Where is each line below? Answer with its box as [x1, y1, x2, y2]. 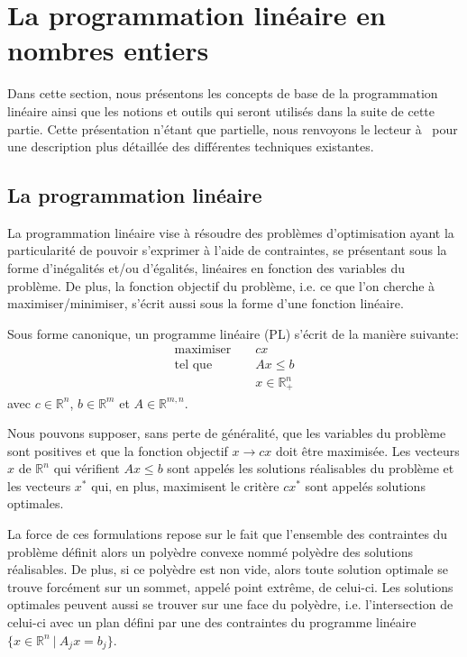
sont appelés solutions [305, 476, 426, 495]
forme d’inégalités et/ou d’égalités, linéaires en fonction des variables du [7, 259, 406, 278]
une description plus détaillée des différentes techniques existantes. [7, 137, 374, 156]
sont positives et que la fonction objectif [7, 441, 228, 460]
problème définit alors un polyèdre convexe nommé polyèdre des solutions [7, 542, 414, 561]
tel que [174, 358, 213, 371]
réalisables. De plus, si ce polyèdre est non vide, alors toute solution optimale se [7, 560, 448, 579]
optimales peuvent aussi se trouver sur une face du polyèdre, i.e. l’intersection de [7, 595, 453, 614]
